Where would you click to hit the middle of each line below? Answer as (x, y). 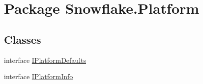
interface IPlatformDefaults (45, 60)
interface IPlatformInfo (39, 76)
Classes (23, 39)
